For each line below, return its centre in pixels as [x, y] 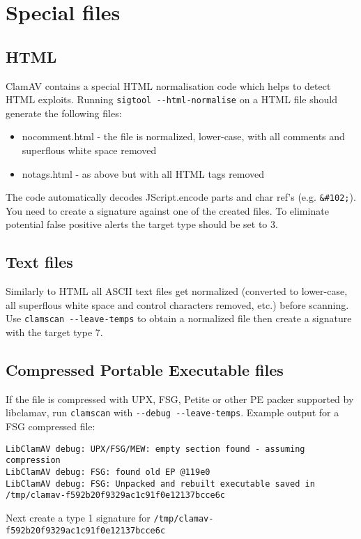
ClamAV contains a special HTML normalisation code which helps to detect [168, 85]
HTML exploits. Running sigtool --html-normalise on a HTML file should [171, 99]
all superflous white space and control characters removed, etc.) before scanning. [177, 304]
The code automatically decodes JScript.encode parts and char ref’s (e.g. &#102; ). [181, 197]
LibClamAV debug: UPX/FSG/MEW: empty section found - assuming [155, 449]
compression [33, 461]
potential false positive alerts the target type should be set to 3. [142, 224]
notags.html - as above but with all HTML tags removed [143, 173]
